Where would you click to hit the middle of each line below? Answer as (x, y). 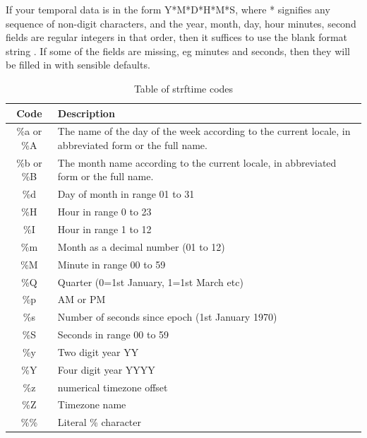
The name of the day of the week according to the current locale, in (204, 131)
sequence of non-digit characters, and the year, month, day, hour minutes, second (181, 23)
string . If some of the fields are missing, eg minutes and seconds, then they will (178, 51)
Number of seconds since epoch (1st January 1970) (167, 317)
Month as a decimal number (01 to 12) (141, 246)
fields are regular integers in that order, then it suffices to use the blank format (177, 37)
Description (86, 113)
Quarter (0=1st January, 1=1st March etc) (150, 282)
